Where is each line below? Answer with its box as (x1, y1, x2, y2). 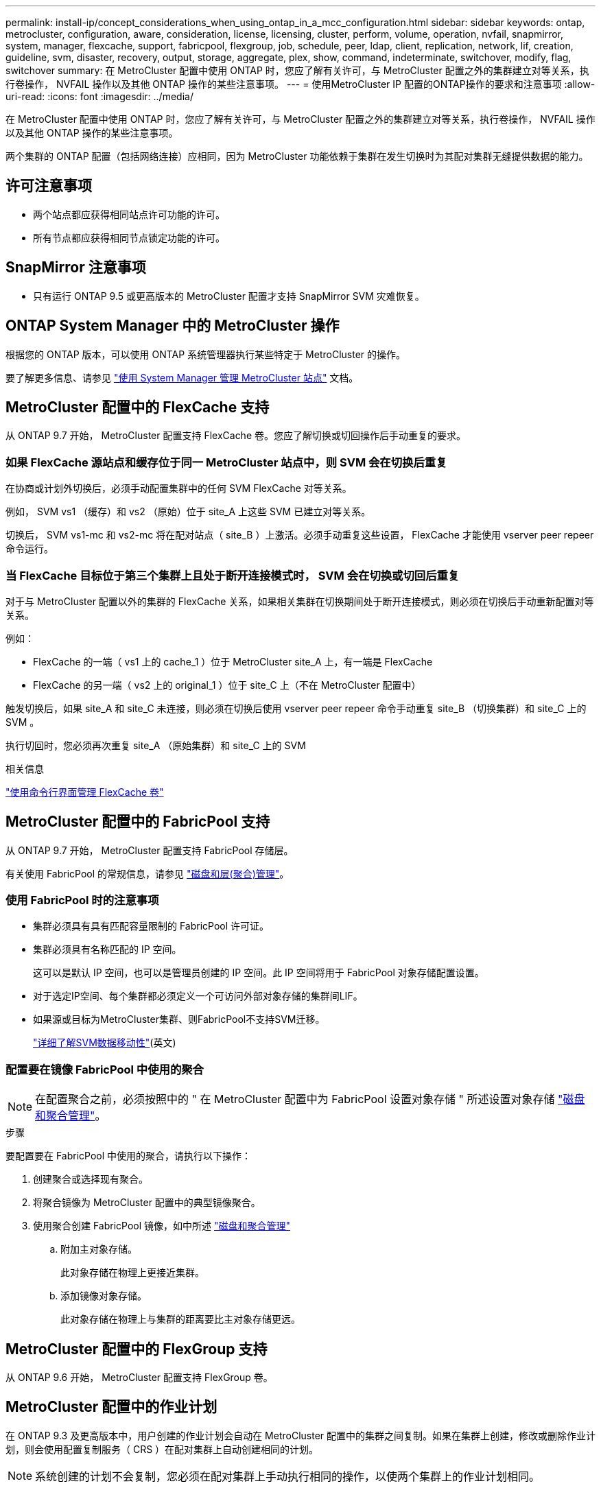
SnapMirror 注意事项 (5, 259, 146, 276)
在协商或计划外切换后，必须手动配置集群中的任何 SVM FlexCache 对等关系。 (5, 482, 352, 495)
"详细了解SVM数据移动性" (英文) (33, 1037, 176, 1049)
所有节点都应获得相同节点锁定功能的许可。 (33, 231, 225, 244)
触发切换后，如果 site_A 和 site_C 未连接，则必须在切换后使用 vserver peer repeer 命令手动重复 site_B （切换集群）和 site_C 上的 (5, 702, 587, 714)
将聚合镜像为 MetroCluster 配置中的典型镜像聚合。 (33, 1196, 261, 1209)
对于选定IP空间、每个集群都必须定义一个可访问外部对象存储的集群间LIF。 (33, 990, 363, 1002)
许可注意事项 (5, 177, 92, 195)
